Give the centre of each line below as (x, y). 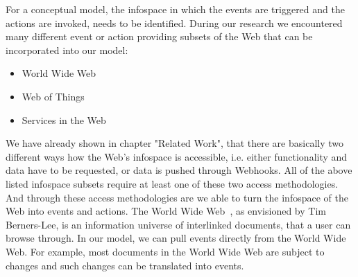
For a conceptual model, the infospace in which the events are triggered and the (175, 9)
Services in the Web (64, 119)
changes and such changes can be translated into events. (125, 265)
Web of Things (53, 96)
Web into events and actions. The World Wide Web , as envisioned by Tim (166, 211)
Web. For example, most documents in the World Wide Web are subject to (165, 251)
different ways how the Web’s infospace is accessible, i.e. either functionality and (177, 156)
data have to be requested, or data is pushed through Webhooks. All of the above (179, 170)
